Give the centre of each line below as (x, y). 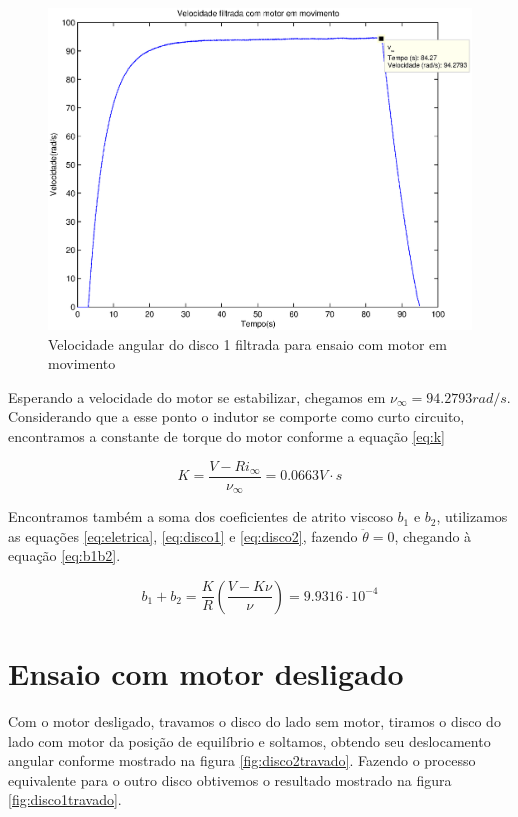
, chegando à (433, 535)
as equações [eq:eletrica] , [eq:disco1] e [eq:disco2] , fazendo (183, 535)
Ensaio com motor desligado (206, 673)
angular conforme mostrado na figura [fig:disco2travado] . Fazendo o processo (242, 760)
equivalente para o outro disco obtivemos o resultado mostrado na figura (230, 779)
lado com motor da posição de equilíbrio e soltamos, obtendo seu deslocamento (249, 740)
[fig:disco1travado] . (65, 799)
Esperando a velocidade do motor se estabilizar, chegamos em (197, 396)
